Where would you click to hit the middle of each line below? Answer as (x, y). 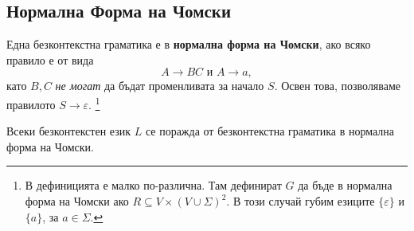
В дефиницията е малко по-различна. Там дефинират (153, 185)
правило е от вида (50, 59)
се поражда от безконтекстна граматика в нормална (270, 131)
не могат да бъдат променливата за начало (160, 86)
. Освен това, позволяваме (338, 86)
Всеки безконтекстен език (69, 131)
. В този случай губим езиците (301, 201)
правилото (31, 104)
